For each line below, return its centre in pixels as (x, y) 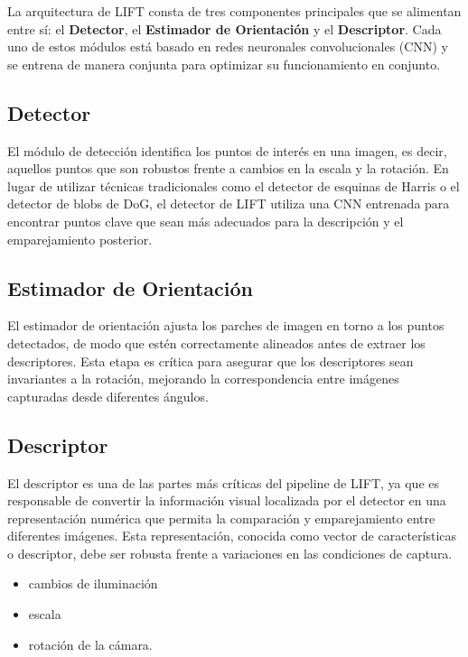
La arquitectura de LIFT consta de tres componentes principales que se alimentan (234, 11)
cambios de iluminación (93, 583)
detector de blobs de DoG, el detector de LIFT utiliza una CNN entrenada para (229, 204)
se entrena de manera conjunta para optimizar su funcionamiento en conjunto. (224, 64)
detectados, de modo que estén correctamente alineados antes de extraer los (216, 342)
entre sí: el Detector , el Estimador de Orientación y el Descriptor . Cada (225, 28)
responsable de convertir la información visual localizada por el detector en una (227, 500)
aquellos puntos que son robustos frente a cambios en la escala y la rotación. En (228, 168)
